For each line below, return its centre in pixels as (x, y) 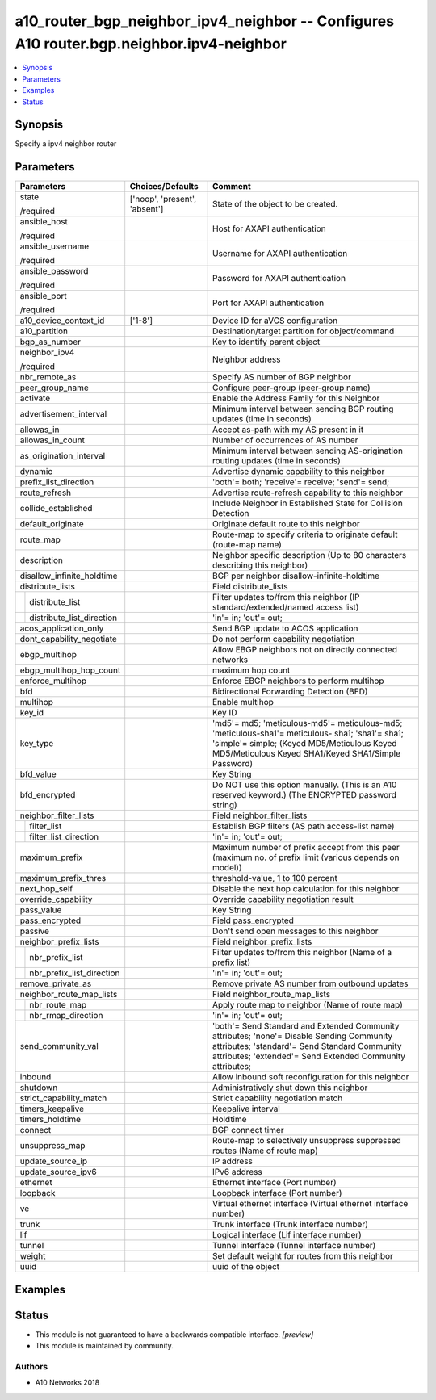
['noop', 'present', (163, 199)
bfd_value (38, 774)
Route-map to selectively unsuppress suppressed (306, 1141)
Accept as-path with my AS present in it (288, 430)
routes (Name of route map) (265, 1151)
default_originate (52, 524)
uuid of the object (246, 1267)
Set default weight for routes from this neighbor (302, 1256)
